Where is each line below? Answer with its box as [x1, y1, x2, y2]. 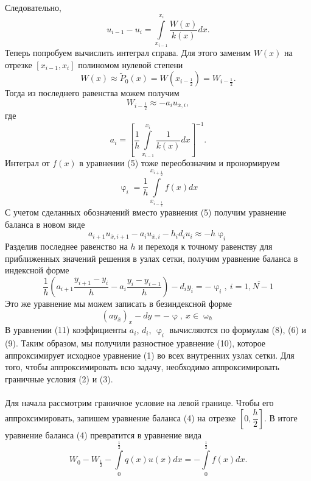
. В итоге [264, 411, 298, 424]
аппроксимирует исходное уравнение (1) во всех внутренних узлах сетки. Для [5, 348, 295, 361]
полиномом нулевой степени [78, 58, 183, 71]
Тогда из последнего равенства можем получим [5, 86, 180, 99]
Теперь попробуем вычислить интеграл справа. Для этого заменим [5, 46, 251, 59]
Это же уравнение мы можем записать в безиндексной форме [5, 297, 232, 310]
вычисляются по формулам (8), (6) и [169, 323, 307, 336]
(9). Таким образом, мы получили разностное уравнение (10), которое [5, 337, 266, 349]
